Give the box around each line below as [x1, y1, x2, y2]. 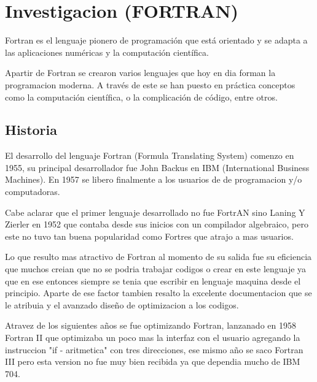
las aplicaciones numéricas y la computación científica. [5, 45, 209, 58]
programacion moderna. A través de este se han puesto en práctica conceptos [5, 78, 295, 91]
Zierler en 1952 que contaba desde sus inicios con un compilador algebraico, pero [5, 218, 308, 231]
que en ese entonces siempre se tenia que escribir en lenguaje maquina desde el [5, 274, 301, 287]
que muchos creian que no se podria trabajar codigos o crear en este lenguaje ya [5, 262, 307, 275]
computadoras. [5, 185, 60, 198]
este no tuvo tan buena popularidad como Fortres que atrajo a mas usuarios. [5, 229, 294, 242]
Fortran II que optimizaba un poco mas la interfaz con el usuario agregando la [5, 331, 300, 344]
